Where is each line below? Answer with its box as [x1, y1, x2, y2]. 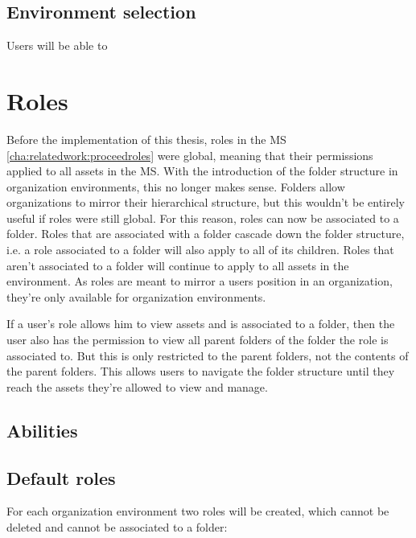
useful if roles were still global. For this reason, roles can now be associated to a [6, 209, 399, 226]
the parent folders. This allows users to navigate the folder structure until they [6, 363, 395, 380]
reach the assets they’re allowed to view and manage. [6, 378, 268, 395]
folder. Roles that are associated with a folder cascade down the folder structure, [6, 225, 405, 242]
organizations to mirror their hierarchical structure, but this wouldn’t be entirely [6, 194, 405, 211]
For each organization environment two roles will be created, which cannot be [6, 503, 389, 520]
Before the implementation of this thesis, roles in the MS [6, 130, 286, 147]
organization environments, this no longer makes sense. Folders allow [6, 178, 345, 195]
